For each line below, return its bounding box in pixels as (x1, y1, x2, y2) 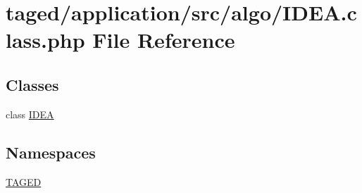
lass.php (6, 25, 85, 54)
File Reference (92, 25, 235, 54)
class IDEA (6, 106, 54, 121)
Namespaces (6, 141, 96, 163)
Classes (6, 73, 59, 95)
